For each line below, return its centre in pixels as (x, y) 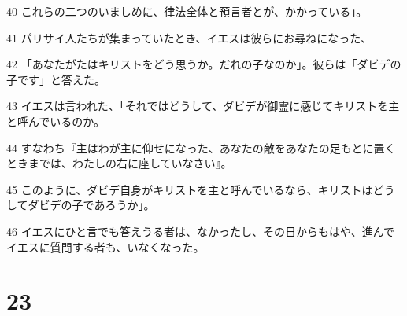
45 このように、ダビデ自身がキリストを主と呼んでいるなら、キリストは (190, 189)
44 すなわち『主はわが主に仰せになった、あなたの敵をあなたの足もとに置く (201, 147)
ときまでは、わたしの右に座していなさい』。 (119, 163)
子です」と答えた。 (56, 79)
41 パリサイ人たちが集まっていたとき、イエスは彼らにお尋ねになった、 (189, 37)
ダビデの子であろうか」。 (91, 205)
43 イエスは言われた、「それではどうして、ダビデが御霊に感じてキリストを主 (203, 106)
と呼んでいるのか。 (56, 121)
